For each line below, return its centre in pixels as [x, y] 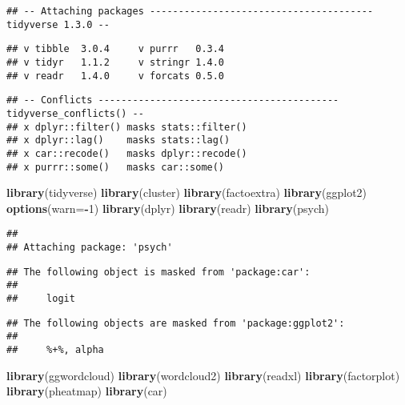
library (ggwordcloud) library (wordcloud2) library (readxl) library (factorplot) [203, 375]
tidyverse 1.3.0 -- [58, 24]
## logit [41, 299]
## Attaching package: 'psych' [90, 248]
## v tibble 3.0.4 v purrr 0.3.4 [116, 49]
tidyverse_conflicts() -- [75, 113]
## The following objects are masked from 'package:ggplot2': [176, 323]
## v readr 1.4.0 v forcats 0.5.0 [116, 76]
